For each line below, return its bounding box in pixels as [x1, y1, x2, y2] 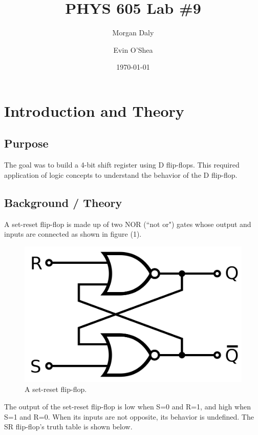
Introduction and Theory [4, 100, 184, 121]
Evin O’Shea [113, 44, 153, 55]
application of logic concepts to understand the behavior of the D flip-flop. [4, 169, 238, 180]
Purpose [4, 135, 49, 151]
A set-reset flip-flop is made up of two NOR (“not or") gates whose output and [4, 218, 251, 229]
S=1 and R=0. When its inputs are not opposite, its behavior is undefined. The [4, 411, 254, 422]
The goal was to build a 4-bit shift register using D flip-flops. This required [4, 159, 240, 170]
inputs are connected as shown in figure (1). [4, 229, 142, 239]
